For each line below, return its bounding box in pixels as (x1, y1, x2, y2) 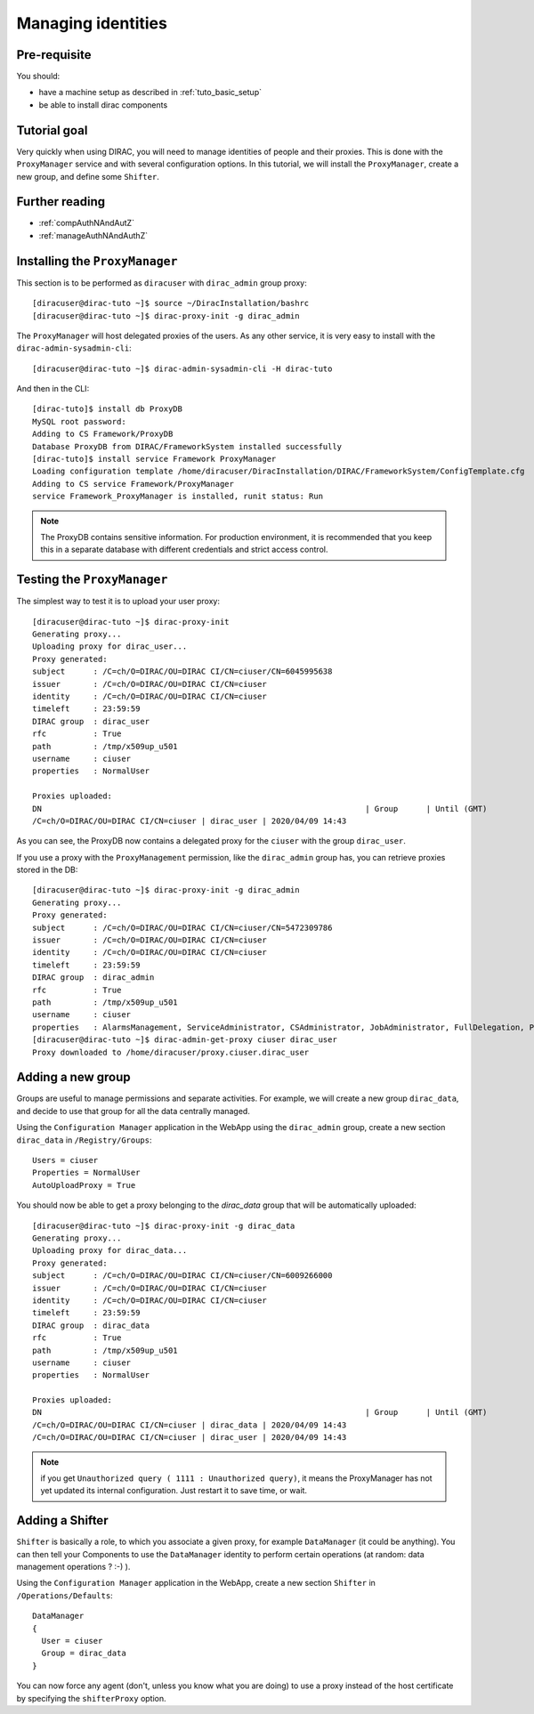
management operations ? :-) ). (16, 1562, 131, 1573)
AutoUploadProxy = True (32, 1180, 136, 1190)
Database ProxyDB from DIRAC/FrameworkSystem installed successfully (32, 441, 343, 451)
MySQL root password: (32, 416, 126, 426)
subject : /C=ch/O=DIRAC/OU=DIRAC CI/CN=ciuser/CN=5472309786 (32, 922, 333, 933)
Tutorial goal (16, 123, 88, 138)
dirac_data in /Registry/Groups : (16, 1135, 152, 1145)
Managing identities (16, 13, 168, 33)
